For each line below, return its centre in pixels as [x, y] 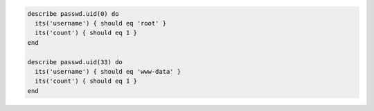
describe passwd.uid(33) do [75, 62]
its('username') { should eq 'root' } [100, 23]
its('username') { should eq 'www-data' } [108, 71]
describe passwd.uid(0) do [73, 13]
